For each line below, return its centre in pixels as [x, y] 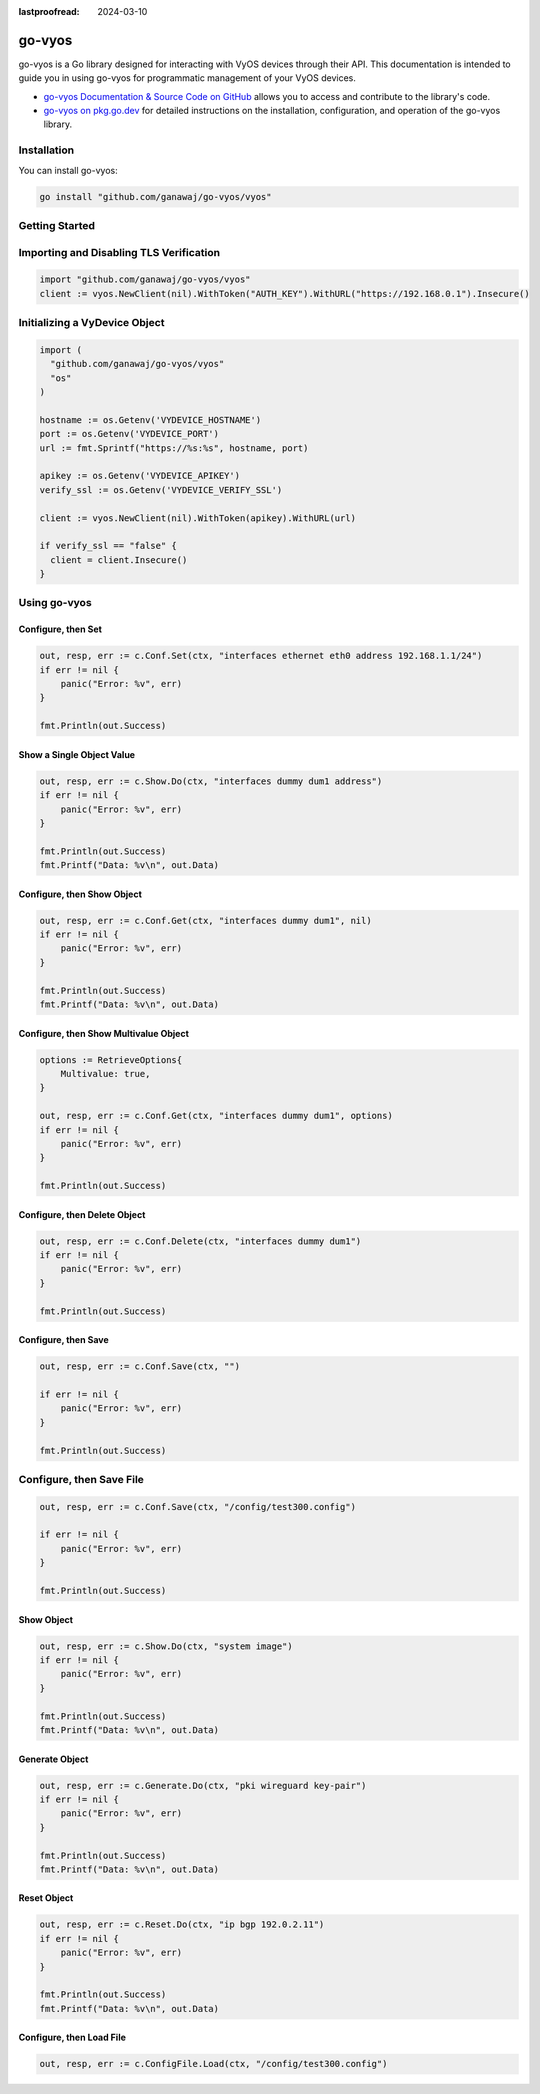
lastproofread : [49, 11]
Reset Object [46, 1898]
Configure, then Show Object [80, 894]
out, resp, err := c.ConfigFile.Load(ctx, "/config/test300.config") [213, 2064]
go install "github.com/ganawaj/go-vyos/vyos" [155, 196]
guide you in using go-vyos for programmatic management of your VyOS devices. [187, 78]
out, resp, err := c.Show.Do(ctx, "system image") [166, 1646]
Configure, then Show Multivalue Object [104, 1033]
